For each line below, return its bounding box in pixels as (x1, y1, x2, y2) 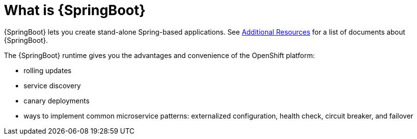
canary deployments (24, 96, 90, 105)
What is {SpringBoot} (4, 2, 146, 19)
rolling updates (24, 66, 72, 75)
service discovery (24, 81, 81, 90)
